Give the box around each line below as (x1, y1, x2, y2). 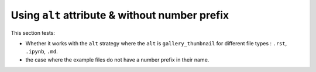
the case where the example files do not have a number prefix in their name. (25, 56, 209, 63)
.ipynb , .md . (25, 48, 58, 55)
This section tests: (11, 29, 56, 36)
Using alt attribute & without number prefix (11, 9, 229, 21)
